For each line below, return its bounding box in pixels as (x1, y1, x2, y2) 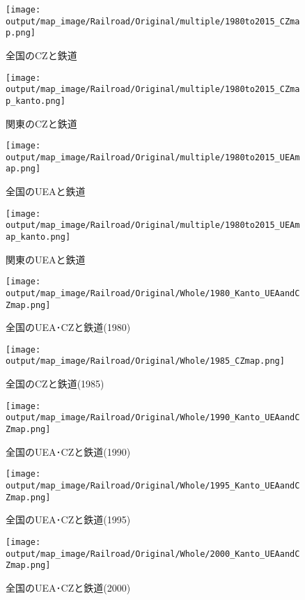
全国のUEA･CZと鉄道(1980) (6, 320, 131, 334)
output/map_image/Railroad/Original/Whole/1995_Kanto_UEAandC (6, 480, 300, 491)
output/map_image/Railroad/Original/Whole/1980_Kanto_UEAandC (6, 288, 300, 298)
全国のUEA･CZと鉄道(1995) (6, 512, 131, 527)
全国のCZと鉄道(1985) (6, 376, 104, 391)
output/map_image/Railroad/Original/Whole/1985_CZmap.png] (6, 356, 285, 367)
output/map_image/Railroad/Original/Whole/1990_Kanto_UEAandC (6, 413, 300, 423)
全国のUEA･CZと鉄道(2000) (6, 580, 131, 594)
